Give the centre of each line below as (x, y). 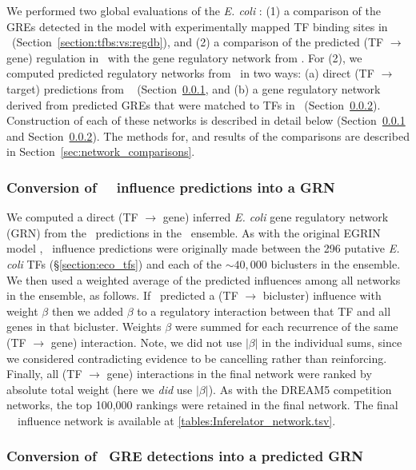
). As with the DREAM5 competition (300, 389)
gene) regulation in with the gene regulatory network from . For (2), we (184, 57)
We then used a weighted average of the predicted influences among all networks (204, 279)
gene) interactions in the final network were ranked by (239, 374)
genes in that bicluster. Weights (84, 327)
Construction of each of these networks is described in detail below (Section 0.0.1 (206, 120)
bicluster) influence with (322, 295)
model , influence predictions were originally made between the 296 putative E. (203, 248)
